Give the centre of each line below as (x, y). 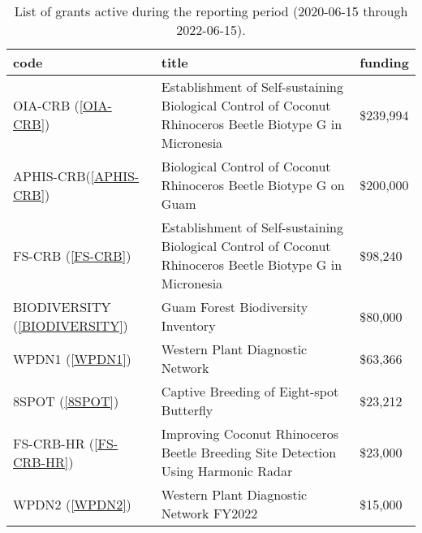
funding (384, 62)
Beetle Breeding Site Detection (249, 452)
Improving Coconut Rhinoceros (250, 433)
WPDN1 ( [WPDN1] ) (72, 358)
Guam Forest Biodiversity (235, 307)
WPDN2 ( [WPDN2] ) (72, 504)
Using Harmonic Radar (227, 471)
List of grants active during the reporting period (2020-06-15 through (211, 11)
